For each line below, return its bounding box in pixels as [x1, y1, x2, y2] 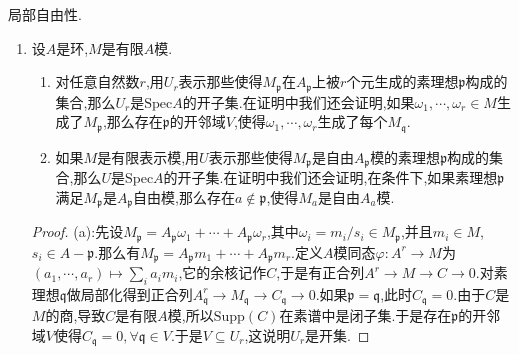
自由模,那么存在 [133, 186, 235, 207]
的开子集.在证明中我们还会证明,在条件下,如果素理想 [163, 167, 498, 188]
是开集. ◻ [305, 324, 370, 345]
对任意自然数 [55, 71, 140, 92]
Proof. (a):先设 [31, 221, 124, 242]
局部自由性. [8, 4, 82, 24]
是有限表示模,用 [97, 146, 200, 167]
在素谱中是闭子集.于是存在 [279, 305, 452, 326]
